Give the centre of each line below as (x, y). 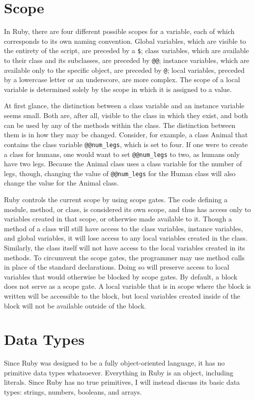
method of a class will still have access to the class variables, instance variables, (124, 228)
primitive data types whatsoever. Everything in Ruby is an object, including (119, 372)
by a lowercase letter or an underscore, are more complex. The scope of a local (122, 79)
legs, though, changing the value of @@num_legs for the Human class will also (120, 173)
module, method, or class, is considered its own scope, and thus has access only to (127, 209)
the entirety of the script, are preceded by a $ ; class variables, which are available (127, 50)
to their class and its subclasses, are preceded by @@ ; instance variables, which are (127, 60)
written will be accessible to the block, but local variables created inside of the (122, 295)
